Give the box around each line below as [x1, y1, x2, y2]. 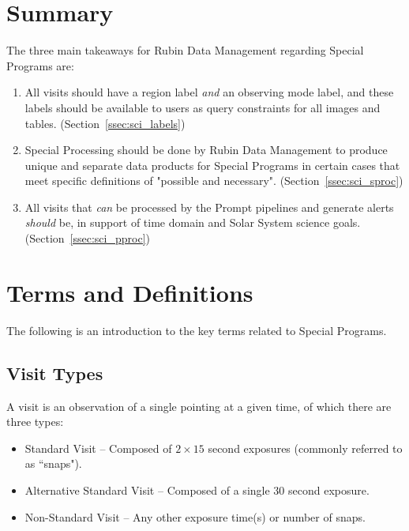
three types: [6, 413, 64, 430]
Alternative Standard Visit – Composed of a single [24, 481, 270, 498]
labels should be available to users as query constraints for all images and [24, 99, 381, 115]
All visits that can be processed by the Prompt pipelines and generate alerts [24, 198, 394, 215]
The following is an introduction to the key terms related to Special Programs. [6, 322, 387, 338]
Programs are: [6, 57, 74, 73]
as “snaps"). [24, 455, 82, 472]
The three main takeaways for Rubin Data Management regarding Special [6, 42, 364, 58]
